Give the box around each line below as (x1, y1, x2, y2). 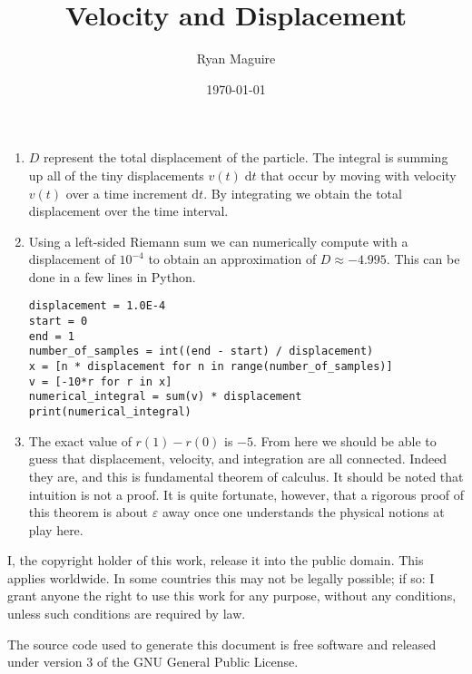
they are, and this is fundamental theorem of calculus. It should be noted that (28, 466, 464, 485)
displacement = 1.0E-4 (28, 299, 166, 313)
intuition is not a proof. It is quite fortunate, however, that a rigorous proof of (28, 484, 465, 503)
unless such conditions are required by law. (7, 604, 246, 623)
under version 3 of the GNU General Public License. (7, 652, 299, 671)
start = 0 (28, 315, 88, 328)
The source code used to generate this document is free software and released (7, 634, 437, 653)
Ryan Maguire (196, 49, 276, 68)
